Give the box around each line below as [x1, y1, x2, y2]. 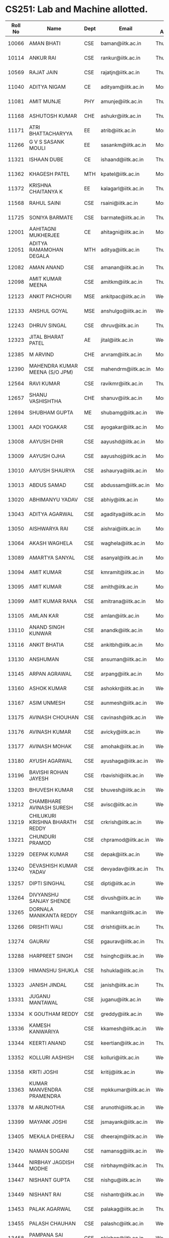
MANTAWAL [29, 999, 58, 1006]
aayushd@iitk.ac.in [100, 438, 145, 445]
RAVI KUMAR [29, 380, 60, 387]
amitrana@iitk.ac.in [100, 597, 146, 604]
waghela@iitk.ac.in [100, 539, 145, 546]
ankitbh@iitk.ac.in [100, 641, 143, 648]
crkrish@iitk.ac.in [100, 818, 142, 826]
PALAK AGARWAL [29, 1205, 71, 1212]
